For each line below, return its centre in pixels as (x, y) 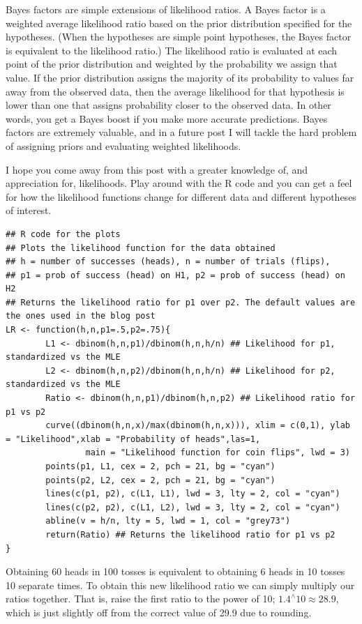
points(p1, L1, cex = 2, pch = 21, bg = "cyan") (160, 466)
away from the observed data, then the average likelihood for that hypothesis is (175, 91)
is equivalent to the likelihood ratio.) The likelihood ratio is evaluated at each (172, 50)
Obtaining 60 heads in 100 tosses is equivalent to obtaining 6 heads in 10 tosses (175, 571)
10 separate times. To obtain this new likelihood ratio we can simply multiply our (180, 585)
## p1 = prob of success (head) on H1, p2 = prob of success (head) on (175, 275)
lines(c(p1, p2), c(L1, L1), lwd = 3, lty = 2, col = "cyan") (193, 494)
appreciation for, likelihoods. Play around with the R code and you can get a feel (179, 183)
